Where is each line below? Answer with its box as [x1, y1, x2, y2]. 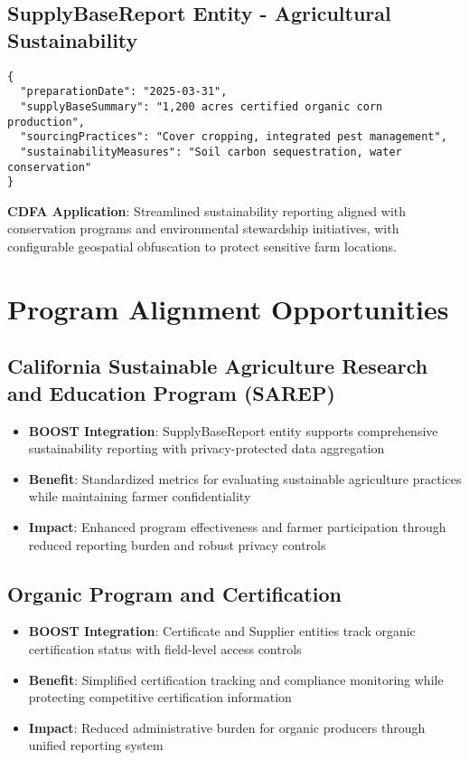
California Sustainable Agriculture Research [7, 352, 428, 380]
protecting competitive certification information [28, 688, 292, 707]
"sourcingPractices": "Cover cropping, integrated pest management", [20, 130, 447, 144]
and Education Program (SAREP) [7, 378, 335, 406]
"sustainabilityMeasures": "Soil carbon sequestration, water [20, 145, 402, 158]
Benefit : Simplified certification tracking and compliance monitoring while [28, 670, 444, 689]
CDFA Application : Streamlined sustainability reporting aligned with [7, 201, 407, 220]
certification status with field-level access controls [28, 639, 302, 658]
